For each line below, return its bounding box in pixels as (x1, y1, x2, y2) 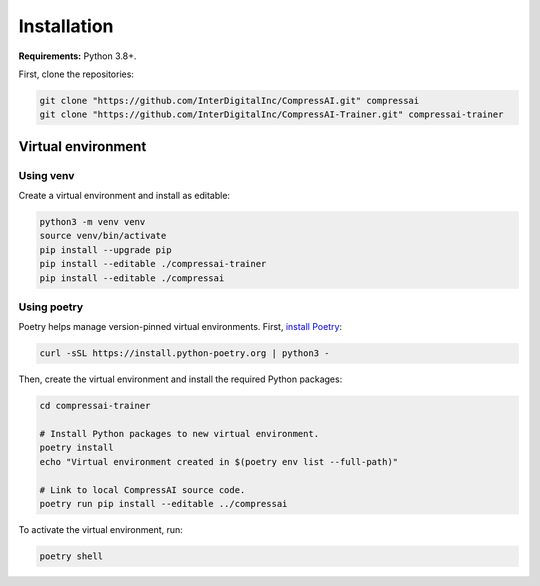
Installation (18, 15, 114, 37)
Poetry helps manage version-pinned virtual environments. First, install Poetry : (18, 321, 343, 333)
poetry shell (39, 551, 104, 562)
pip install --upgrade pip (39, 244, 172, 255)
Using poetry (18, 300, 84, 314)
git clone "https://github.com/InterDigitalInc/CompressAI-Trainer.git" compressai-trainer (39, 109, 504, 120)
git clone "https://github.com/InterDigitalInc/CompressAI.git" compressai (39, 95, 420, 106)
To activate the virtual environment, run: (18, 524, 184, 536)
